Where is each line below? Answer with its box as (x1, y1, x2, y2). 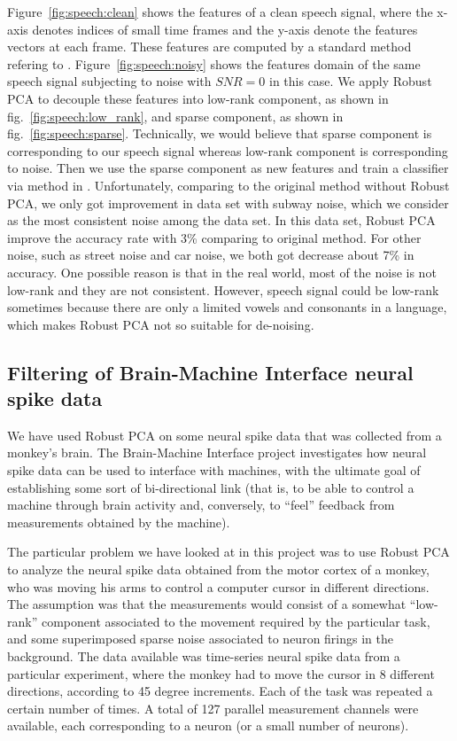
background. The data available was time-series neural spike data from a (7, 647, 400, 665)
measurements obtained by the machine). (7, 512, 230, 531)
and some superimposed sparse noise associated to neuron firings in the (7, 629, 394, 648)
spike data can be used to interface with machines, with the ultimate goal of (7, 461, 421, 480)
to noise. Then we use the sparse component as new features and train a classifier (7, 159, 449, 177)
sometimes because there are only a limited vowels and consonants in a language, (7, 298, 447, 316)
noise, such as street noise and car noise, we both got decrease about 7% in (7, 246, 414, 264)
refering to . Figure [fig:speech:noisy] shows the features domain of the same (7, 54, 421, 73)
